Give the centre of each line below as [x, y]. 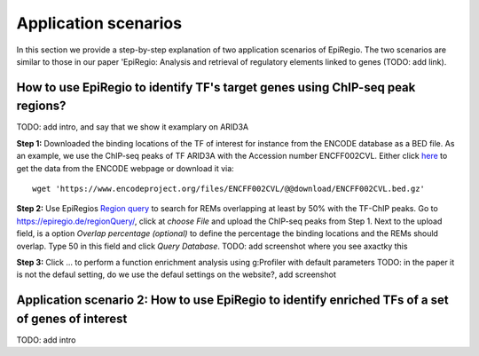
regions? [41, 106]
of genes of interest [72, 318]
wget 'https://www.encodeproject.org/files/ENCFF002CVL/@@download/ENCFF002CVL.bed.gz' [229, 189]
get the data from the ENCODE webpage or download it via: [125, 168]
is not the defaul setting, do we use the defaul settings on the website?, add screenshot [176, 274]
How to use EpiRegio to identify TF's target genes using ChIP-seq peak [216, 87]
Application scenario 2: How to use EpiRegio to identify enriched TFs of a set [232, 301]
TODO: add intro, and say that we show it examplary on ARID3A [133, 127]
